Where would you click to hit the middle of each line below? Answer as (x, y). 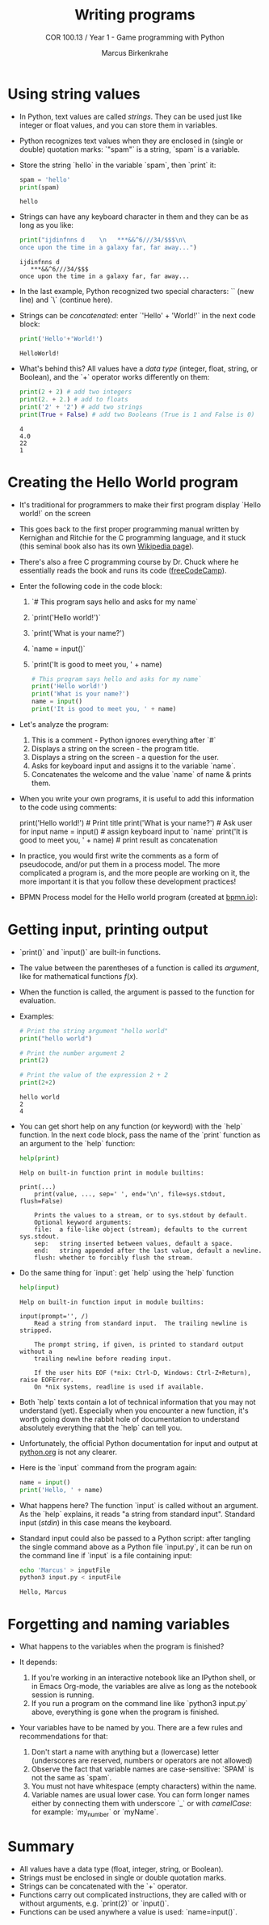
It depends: (38, 1662)
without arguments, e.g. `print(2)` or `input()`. (94, 1903)
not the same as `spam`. (71, 1778)
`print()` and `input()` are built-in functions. (90, 952)
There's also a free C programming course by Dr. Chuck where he (129, 561)
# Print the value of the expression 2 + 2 (94, 1075)
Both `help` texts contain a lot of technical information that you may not (137, 1402)
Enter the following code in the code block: (90, 586)
